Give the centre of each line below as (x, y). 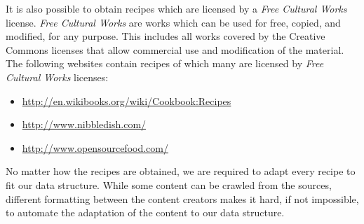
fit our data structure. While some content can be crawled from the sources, (169, 184)
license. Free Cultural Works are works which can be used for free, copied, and (173, 22)
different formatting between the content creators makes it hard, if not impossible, (182, 198)
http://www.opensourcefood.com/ (95, 147)
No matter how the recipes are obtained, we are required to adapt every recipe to (181, 171)
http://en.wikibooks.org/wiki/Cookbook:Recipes (127, 100)
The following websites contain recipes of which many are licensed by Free (165, 63)
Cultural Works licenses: (57, 77)
